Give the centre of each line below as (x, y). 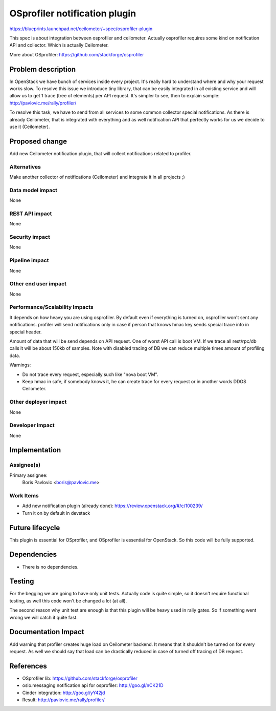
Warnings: (20, 365)
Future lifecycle (35, 528)
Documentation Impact (47, 632)
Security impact (30, 237)
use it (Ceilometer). (30, 127)
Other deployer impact (38, 402)
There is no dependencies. (50, 567)
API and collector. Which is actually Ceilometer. (59, 45)
